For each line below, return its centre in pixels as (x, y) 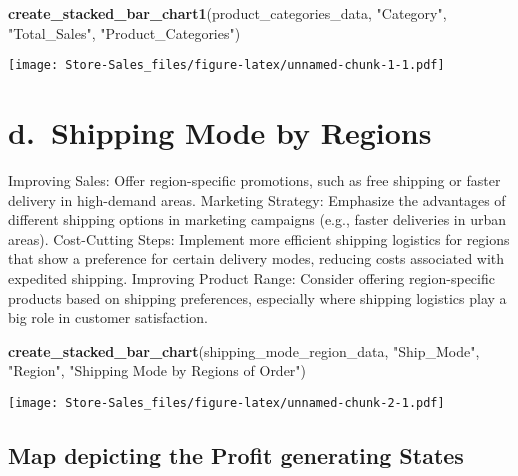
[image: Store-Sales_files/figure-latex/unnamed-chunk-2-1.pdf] (226, 402)
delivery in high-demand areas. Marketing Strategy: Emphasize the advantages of (257, 199)
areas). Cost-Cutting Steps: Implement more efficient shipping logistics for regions (259, 238)
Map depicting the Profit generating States (236, 454)
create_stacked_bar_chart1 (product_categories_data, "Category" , (227, 13)
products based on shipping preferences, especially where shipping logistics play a (257, 297)
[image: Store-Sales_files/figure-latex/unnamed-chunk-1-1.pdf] (226, 65)
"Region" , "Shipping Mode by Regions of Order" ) (157, 370)
